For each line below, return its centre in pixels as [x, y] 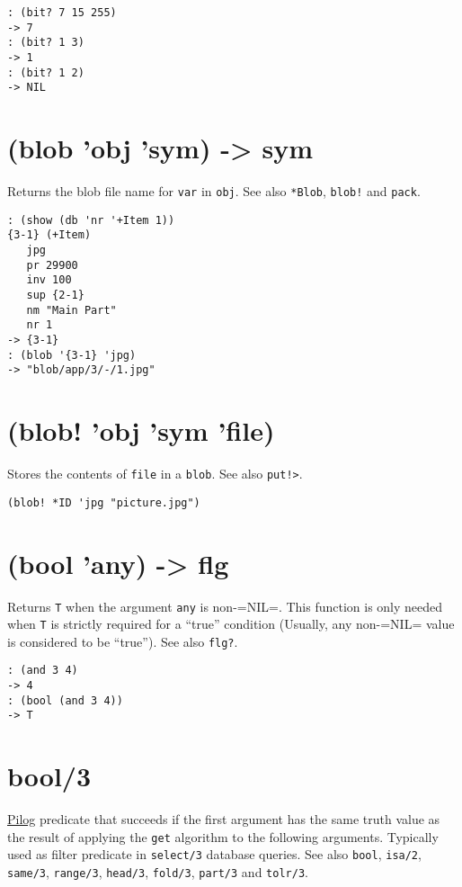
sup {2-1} [55, 295]
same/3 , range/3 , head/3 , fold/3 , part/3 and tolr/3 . [158, 872]
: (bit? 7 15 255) [62, 13]
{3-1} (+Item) [49, 235]
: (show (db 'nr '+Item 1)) [91, 220]
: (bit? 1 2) [46, 72]
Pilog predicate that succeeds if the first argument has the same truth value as [224, 819]
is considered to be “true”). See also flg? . [123, 641]
